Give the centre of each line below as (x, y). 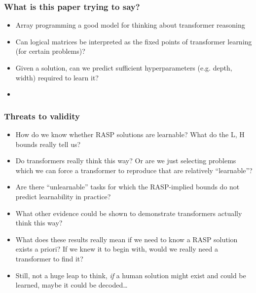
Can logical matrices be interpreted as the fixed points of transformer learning (134, 41)
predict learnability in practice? (63, 196)
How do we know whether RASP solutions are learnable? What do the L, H (130, 134)
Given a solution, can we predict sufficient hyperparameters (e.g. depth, (124, 68)
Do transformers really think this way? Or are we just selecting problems (126, 161)
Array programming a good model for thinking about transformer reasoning (130, 25)
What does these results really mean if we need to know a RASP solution (127, 239)
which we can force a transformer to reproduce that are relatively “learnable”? (134, 170)
